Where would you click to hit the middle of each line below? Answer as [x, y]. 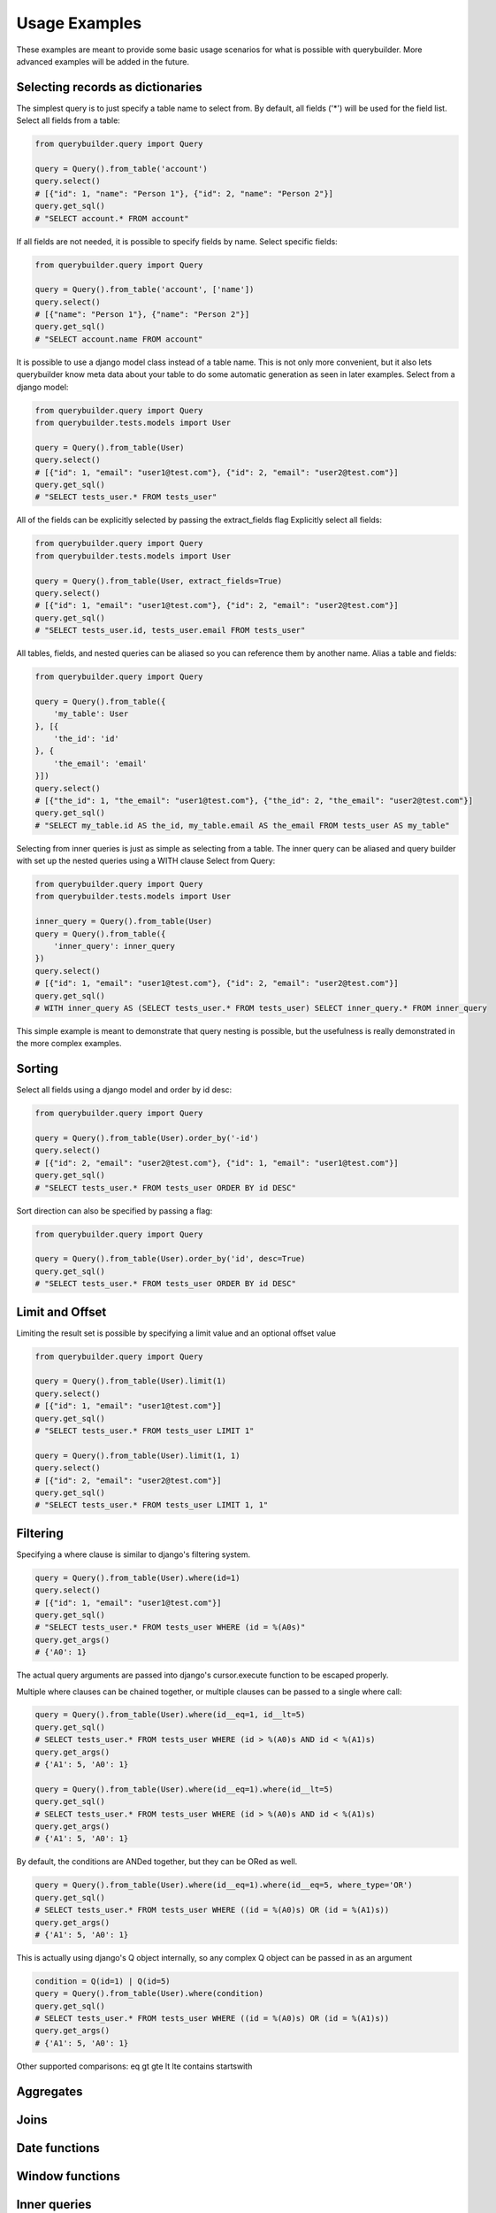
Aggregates [50, 2091]
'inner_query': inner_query [114, 946]
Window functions [69, 2176]
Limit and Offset [61, 1311]
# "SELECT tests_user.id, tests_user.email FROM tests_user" [170, 630]
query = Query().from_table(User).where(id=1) [137, 1577]
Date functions [58, 2148]
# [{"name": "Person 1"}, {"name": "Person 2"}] [142, 315]
